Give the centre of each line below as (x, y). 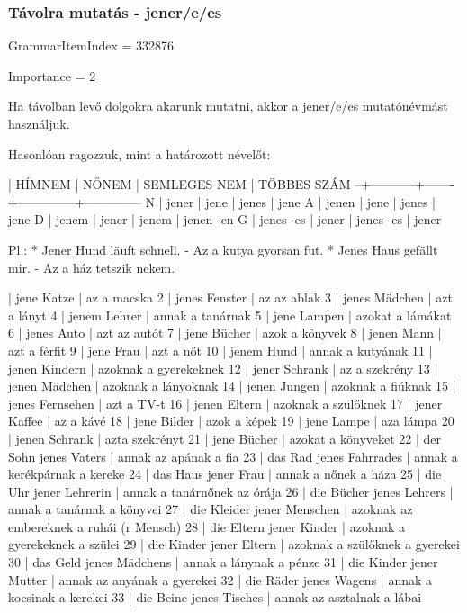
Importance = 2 (52, 75)
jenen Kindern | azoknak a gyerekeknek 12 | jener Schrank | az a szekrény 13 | (223, 368)
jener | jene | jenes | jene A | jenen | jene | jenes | (301, 201)
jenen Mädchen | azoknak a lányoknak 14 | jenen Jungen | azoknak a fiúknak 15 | (232, 386)
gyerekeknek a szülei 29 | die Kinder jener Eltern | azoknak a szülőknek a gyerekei (234, 544)
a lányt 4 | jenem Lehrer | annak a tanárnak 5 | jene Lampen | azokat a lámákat (230, 315)
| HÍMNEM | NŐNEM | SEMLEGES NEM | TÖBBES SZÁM (180, 184)
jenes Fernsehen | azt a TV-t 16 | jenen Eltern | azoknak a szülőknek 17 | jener (225, 403)
